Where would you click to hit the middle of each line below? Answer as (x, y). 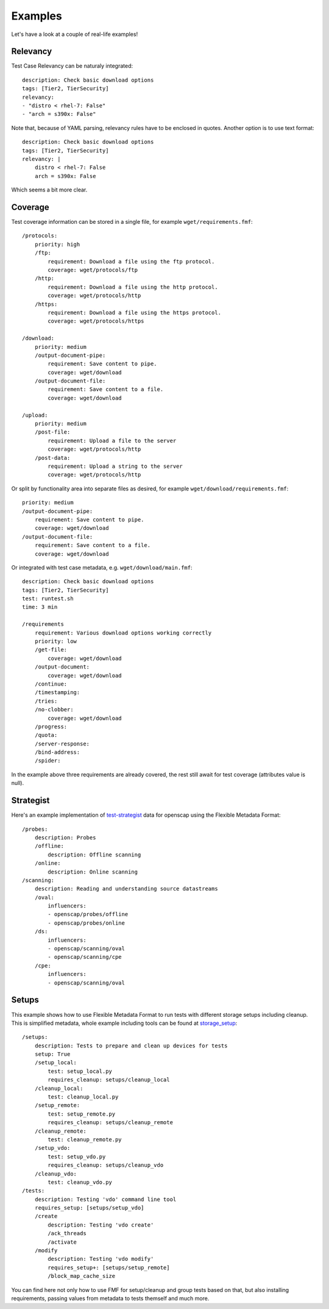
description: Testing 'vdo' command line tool (105, 1199)
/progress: (51, 726)
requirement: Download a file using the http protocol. (133, 287)
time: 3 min (40, 607)
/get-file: (51, 650)
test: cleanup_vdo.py (80, 1182)
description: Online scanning (93, 872)
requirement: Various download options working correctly (123, 633)
